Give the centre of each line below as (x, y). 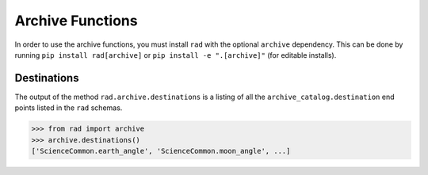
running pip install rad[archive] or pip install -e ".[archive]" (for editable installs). (176, 55)
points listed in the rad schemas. (69, 108)
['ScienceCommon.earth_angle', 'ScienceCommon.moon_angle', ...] (161, 151)
